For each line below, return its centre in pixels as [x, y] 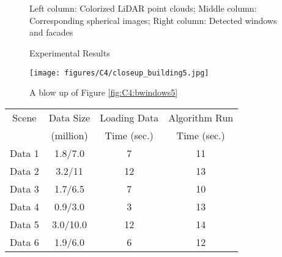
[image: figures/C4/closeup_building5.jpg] [119, 73]
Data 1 [24, 153]
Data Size [69, 117]
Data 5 [24, 224]
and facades [51, 32]
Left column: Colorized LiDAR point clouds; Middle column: [143, 8]
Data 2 [24, 171]
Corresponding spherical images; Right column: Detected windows [153, 20]
